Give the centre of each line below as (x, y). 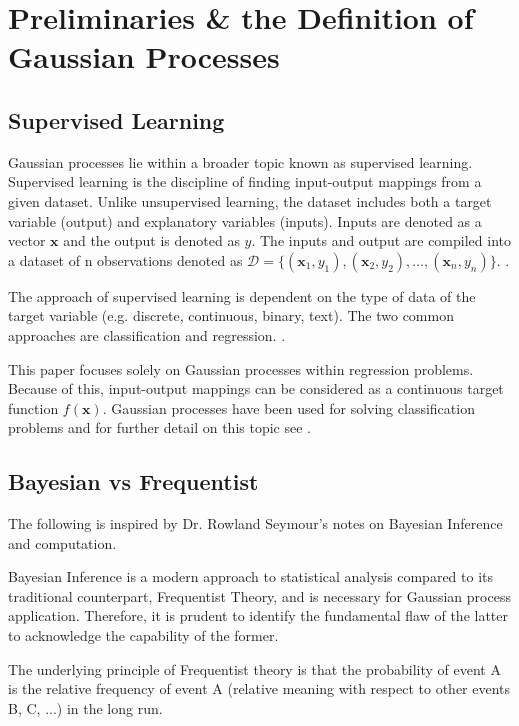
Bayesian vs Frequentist (133, 481)
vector (27, 240)
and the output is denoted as (151, 240)
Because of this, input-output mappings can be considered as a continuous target (256, 388)
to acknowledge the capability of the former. (143, 635)
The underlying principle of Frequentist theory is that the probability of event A (254, 668)
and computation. (62, 542)
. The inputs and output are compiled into (381, 240)
